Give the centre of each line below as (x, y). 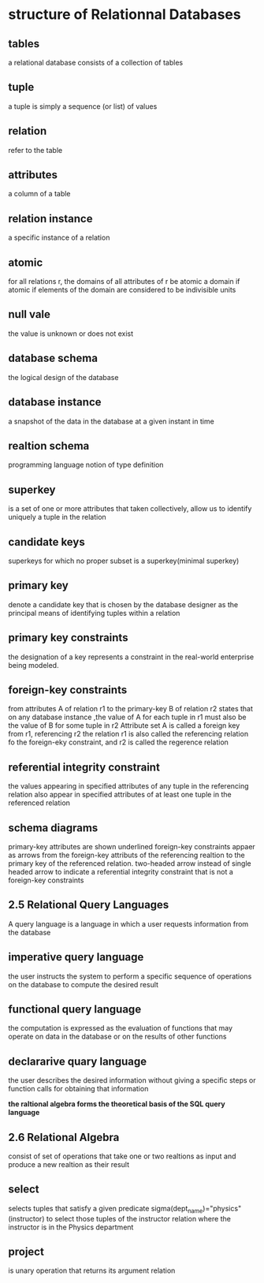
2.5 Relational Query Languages (89, 905)
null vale (30, 314)
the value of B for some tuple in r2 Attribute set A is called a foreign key (124, 725)
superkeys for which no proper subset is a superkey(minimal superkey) (124, 561)
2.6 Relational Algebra (64, 1137)
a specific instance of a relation (59, 237)
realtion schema (49, 446)
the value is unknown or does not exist (71, 334)
